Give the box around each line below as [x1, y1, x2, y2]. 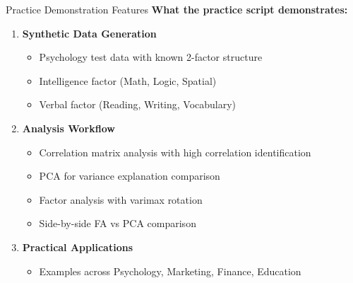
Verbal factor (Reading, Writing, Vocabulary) [39, 97, 237, 112]
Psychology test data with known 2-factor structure [39, 50, 263, 64]
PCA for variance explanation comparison [39, 168, 220, 183]
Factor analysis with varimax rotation [39, 192, 203, 207]
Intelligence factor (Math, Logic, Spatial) [39, 73, 217, 88]
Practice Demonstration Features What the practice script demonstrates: [6, 2, 348, 16]
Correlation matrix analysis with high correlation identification [39, 144, 311, 159]
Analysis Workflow [22, 120, 115, 135]
